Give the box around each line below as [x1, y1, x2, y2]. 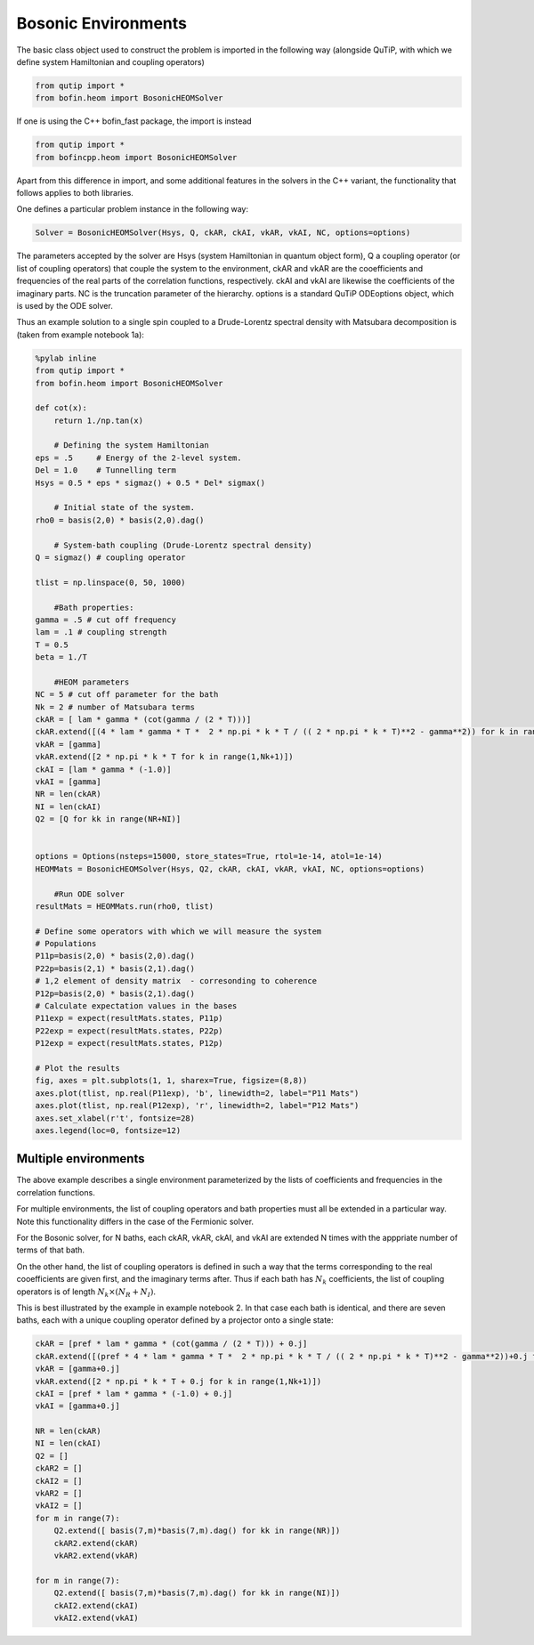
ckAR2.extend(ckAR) [53, 1538, 140, 1548]
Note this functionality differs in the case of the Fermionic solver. [16, 1216, 254, 1227]
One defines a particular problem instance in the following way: [16, 204, 249, 215]
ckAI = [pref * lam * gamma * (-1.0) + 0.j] [35, 1389, 233, 1398]
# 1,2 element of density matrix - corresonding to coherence [35, 976, 318, 986]
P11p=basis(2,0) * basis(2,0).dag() [35, 951, 196, 961]
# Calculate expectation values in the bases [35, 1001, 238, 1011]
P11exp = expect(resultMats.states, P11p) [35, 1013, 223, 1024]
